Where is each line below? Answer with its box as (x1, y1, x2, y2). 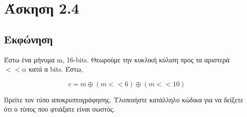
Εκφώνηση (4, 31, 53, 46)
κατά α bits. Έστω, (28, 64, 83, 74)
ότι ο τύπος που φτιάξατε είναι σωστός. (4, 104, 115, 114)
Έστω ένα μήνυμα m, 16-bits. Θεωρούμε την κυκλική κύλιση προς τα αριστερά (4, 54, 230, 64)
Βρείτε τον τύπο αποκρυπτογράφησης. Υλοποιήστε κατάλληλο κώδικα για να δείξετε (4, 94, 244, 104)
